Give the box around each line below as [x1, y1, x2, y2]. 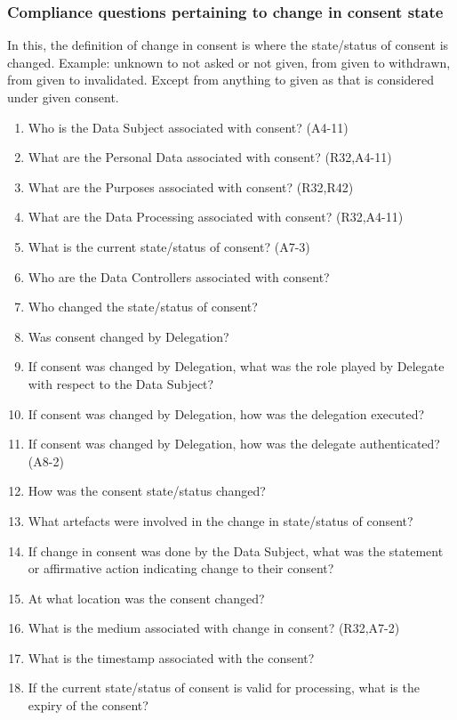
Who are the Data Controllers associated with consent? [28, 267, 330, 286]
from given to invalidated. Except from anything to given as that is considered [7, 70, 435, 89]
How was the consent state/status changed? [28, 481, 266, 500]
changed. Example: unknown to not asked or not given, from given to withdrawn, [7, 53, 451, 71]
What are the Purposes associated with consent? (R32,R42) [28, 177, 354, 196]
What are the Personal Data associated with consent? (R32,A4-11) [28, 148, 392, 166]
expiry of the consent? [28, 696, 148, 715]
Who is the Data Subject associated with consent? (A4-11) [28, 117, 349, 136]
